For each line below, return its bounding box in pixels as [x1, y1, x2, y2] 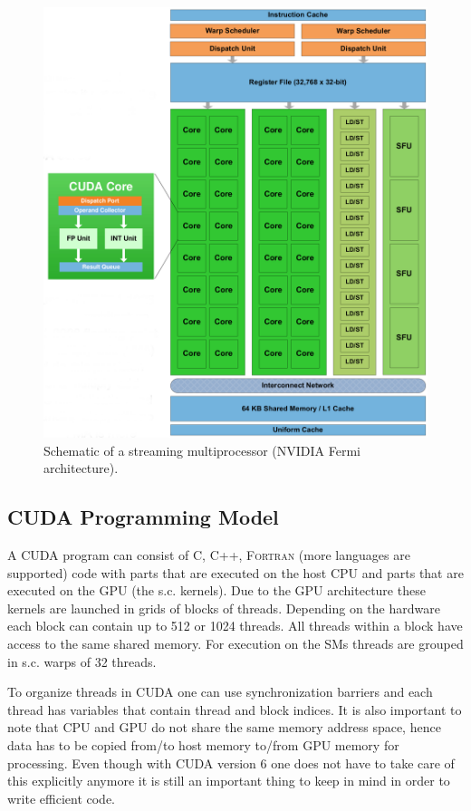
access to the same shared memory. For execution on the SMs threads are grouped [7, 633, 464, 652]
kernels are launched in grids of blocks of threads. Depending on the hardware [7, 598, 440, 617]
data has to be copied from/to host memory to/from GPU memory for [7, 735, 399, 754]
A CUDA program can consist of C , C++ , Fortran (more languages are [7, 545, 410, 564]
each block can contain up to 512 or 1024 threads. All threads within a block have [7, 616, 463, 635]
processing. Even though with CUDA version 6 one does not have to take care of [7, 753, 455, 772]
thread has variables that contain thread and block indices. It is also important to [7, 700, 462, 719]
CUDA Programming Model [7, 503, 279, 531]
